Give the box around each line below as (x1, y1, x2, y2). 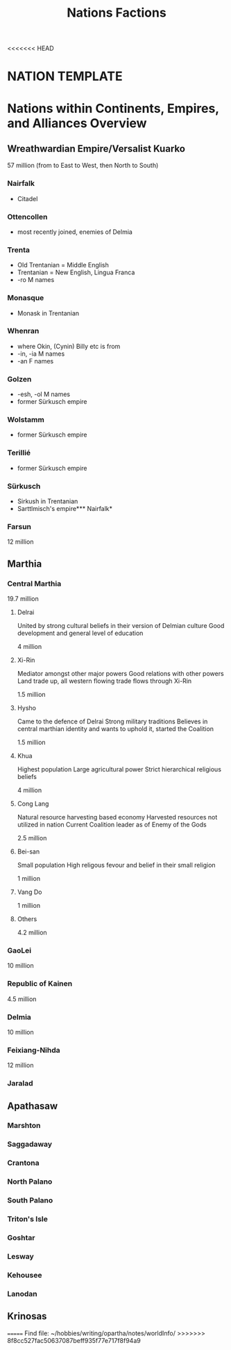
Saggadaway (7, 1140, 53, 1149)
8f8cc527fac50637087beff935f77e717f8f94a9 (7, 1336, 141, 1344)
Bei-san (17, 847, 40, 856)
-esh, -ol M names (17, 390, 71, 398)
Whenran (7, 326, 40, 336)
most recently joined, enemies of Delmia (17, 228, 133, 236)
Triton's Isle (7, 1214, 49, 1224)
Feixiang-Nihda (7, 1045, 60, 1055)
